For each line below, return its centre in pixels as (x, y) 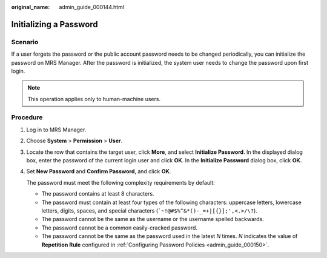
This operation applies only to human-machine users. (94, 99)
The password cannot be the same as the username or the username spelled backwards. (153, 219)
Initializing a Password (54, 24)
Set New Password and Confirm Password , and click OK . (99, 171)
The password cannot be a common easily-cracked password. (120, 228)
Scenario (25, 42)
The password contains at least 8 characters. (98, 194)
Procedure (27, 117)
